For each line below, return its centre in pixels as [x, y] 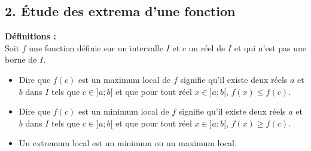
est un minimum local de [124, 111]
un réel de [207, 47]
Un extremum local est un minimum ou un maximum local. [128, 143]
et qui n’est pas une [270, 47]
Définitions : [31, 36]
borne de [21, 59]
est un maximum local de [124, 79]
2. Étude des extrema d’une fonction [120, 11]
